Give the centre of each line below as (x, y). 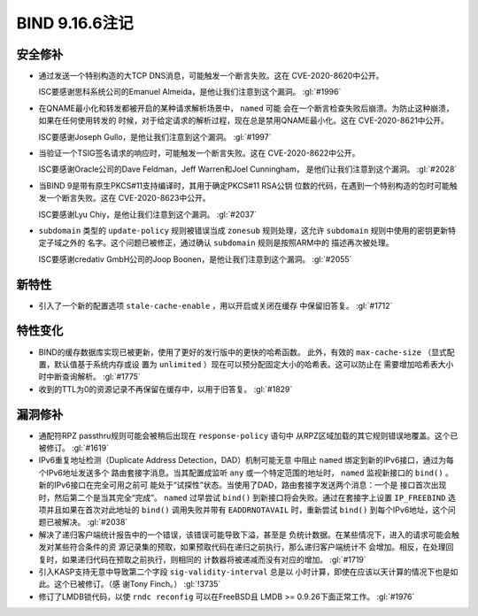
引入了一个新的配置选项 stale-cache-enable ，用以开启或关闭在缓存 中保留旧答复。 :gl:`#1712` (216, 305)
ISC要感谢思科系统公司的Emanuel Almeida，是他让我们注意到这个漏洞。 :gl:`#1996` (190, 92)
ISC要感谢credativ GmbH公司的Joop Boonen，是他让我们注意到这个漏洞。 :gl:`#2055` (195, 259)
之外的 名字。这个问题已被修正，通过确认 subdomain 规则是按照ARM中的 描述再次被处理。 (227, 243)
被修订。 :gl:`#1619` (74, 448)
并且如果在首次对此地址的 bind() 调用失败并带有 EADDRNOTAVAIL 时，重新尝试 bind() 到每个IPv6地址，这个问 (251, 510)
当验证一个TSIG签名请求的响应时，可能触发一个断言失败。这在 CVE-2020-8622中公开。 (199, 153)
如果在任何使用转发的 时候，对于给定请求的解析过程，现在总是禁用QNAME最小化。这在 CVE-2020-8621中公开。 (243, 120)
